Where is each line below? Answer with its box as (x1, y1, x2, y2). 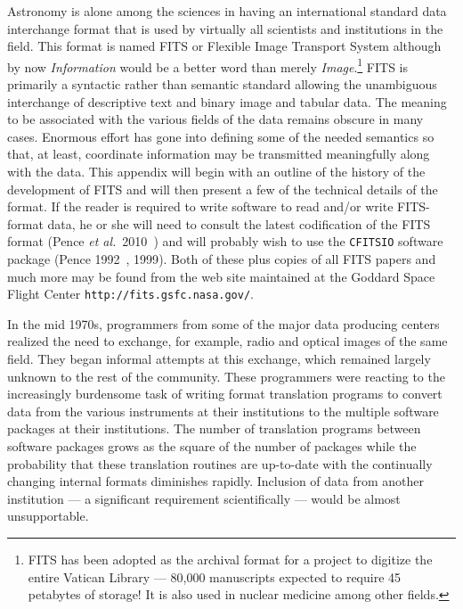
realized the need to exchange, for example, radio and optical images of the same (7, 332, 448, 350)
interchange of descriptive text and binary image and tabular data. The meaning (7, 92, 447, 111)
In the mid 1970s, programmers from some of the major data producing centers (7, 314, 440, 333)
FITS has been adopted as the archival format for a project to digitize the (28, 550, 433, 568)
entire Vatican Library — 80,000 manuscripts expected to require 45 (28, 567, 402, 586)
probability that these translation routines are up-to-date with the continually (7, 454, 433, 473)
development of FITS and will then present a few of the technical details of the (7, 179, 438, 198)
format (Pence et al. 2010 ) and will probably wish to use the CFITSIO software (7, 232, 443, 251)
